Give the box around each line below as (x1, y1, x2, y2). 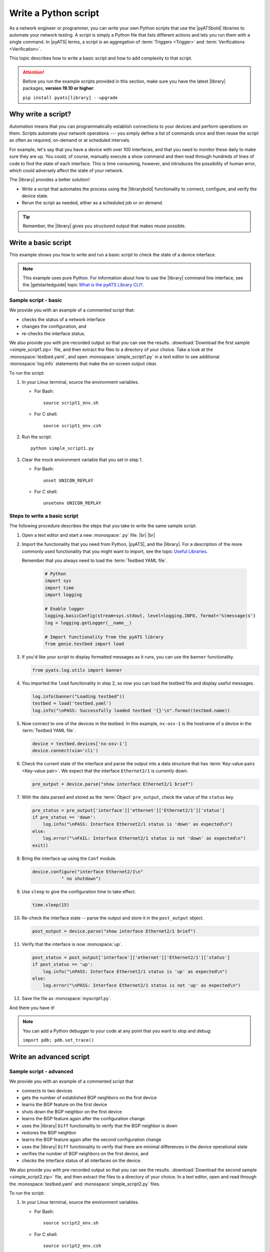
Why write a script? (9, 110, 71, 119)
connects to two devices (21, 1087, 72, 1094)
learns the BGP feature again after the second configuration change (21, 1137, 161, 1143)
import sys (44, 578, 71, 583)
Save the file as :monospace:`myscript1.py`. (21, 996, 112, 1002)
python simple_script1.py (30, 446, 94, 451)
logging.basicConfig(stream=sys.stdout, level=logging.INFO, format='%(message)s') (44, 613, 256, 618)
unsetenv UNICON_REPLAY (43, 500, 101, 506)
